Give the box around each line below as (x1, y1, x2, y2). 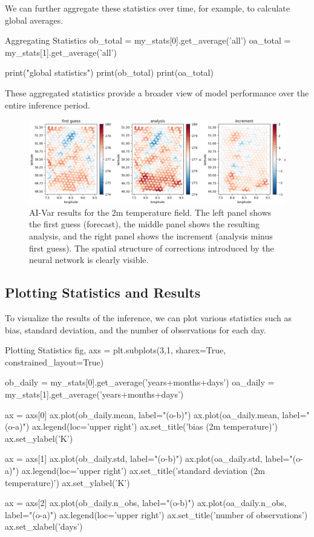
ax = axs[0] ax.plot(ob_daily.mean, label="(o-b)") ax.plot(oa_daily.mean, (5, 408, 280, 421)
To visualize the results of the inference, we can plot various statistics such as (5, 312, 292, 324)
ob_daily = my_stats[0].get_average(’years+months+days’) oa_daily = (5, 376, 275, 389)
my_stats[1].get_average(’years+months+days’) (5, 388, 184, 401)
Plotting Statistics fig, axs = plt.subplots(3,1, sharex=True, (5, 344, 226, 356)
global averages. (5, 13, 64, 26)
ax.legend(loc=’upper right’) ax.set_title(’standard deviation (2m (21, 464, 265, 476)
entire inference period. (5, 98, 90, 111)
